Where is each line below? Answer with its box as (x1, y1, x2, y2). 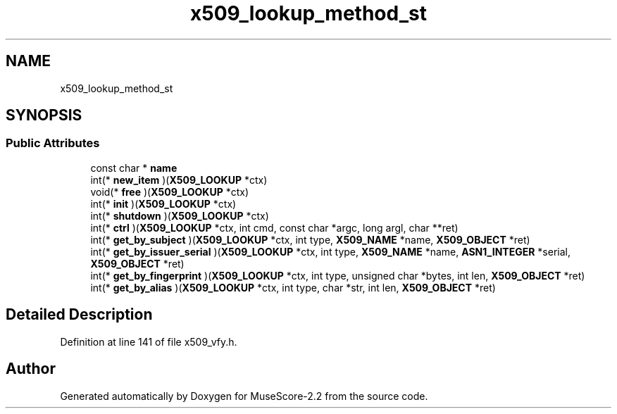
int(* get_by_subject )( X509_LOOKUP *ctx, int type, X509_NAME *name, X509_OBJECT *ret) (90, 233, 530, 246)
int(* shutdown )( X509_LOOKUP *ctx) (90, 209, 269, 222)
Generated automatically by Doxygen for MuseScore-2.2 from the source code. (60, 389, 428, 402)
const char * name (90, 161, 177, 174)
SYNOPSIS (6, 106, 82, 125)
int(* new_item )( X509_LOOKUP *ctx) (90, 173, 268, 186)
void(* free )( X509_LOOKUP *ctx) (90, 185, 249, 198)
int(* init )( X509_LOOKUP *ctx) (90, 197, 237, 210)
